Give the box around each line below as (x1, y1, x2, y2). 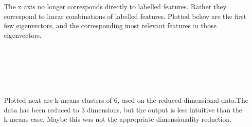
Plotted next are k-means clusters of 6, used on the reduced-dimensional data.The (4, 95, 248, 105)
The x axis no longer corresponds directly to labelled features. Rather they (4, 1, 227, 11)
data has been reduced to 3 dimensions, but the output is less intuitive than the (4, 104, 242, 114)
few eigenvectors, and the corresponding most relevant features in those (4, 20, 216, 31)
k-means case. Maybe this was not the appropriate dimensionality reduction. (4, 114, 232, 124)
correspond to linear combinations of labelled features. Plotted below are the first (4, 11, 247, 21)
